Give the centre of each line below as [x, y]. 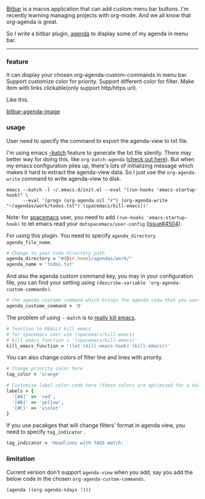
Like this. [18, 100]
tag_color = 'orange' [34, 374]
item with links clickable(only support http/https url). [72, 88]
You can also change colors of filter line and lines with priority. [85, 357]
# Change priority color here [45, 369]
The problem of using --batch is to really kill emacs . [71, 318]
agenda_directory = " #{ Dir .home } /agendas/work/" [69, 259]
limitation [21, 459]
